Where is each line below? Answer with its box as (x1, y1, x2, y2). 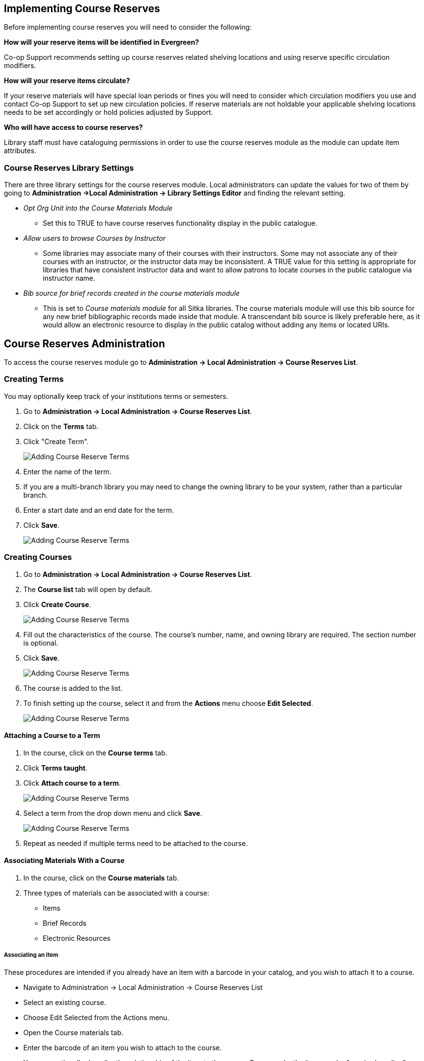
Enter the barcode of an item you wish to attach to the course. (23, 1043, 222, 1052)
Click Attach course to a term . (23, 778, 121, 787)
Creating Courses (4, 552, 72, 562)
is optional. (23, 638, 58, 647)
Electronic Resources (43, 934, 111, 942)
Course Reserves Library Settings (4, 162, 134, 173)
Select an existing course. (23, 998, 106, 1007)
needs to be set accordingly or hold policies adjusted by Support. (4, 108, 213, 117)
